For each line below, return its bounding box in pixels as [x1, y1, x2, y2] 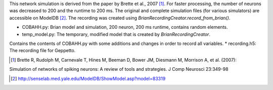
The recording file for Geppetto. [9, 48, 76, 54]
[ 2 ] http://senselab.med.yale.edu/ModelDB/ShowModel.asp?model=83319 [11, 75, 166, 81]
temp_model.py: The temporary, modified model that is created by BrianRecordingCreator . [22, 31, 211, 37]
